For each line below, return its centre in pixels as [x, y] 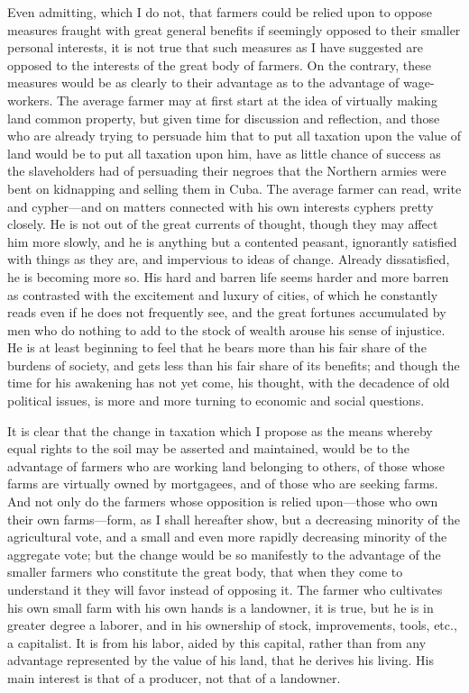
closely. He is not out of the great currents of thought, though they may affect [223, 224]
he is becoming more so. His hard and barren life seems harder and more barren [228, 276]
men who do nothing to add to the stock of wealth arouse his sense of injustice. [226, 329]
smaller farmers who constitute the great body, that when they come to [205, 572]
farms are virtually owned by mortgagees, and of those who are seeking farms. [223, 483]
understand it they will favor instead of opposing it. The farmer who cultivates [225, 589]
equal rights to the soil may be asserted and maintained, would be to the [209, 448]
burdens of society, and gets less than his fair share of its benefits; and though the [234, 365]
